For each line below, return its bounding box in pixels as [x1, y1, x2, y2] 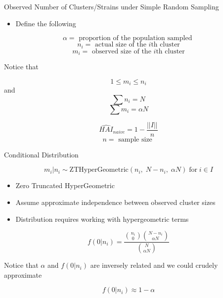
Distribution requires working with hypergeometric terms [15, 213, 189, 224]
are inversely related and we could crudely [90, 260, 218, 270]
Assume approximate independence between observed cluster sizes [15, 197, 216, 207]
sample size [118, 136, 152, 143]
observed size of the [91, 48, 151, 55]
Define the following [15, 18, 76, 28]
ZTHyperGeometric [69, 166, 129, 174]
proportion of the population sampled [79, 35, 192, 42]
